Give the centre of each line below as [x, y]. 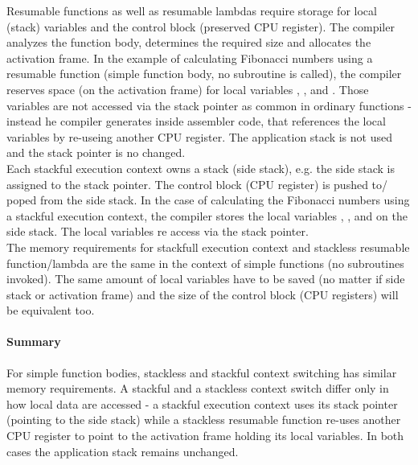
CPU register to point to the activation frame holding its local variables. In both [205, 436]
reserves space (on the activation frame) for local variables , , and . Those [188, 89]
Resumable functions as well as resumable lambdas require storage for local [192, 10]
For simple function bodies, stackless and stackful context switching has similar [202, 372]
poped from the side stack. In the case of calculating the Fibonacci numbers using [208, 200]
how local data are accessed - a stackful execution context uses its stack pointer [202, 403]
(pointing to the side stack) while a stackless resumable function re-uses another [204, 420]
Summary [34, 342]
